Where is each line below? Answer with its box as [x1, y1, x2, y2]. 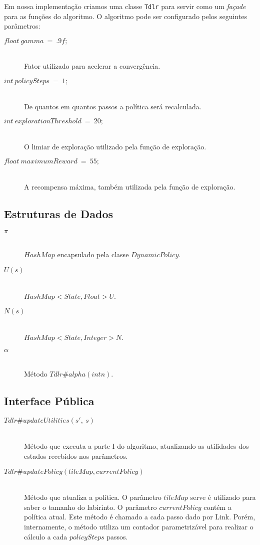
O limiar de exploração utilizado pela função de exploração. [24, 141, 206, 151]
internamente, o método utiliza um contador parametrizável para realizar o [24, 521, 253, 531]
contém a [203, 501, 231, 512]
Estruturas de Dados [4, 206, 113, 221]
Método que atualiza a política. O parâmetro [24, 492, 161, 502]
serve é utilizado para [190, 492, 256, 502]
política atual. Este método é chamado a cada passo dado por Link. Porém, [24, 511, 255, 522]
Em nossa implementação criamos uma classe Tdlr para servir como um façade [4, 1, 246, 11]
